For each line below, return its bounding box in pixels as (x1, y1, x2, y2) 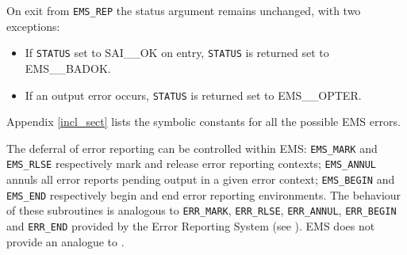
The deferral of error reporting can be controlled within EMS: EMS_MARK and (6, 139, 378, 156)
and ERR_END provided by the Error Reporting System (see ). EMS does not (6, 218, 375, 234)
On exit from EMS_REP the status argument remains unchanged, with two (6, 2, 361, 18)
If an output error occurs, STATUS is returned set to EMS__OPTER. (25, 86, 362, 103)
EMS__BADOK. (25, 59, 111, 76)
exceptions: (6, 17, 60, 34)
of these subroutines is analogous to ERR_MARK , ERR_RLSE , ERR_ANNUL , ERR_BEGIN (6, 202, 397, 219)
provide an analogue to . (6, 233, 125, 249)
